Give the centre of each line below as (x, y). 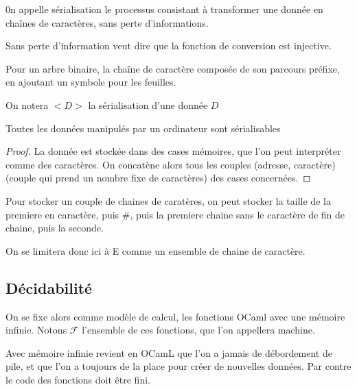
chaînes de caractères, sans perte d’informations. (107, 22)
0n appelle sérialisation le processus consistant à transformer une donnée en (164, 9)
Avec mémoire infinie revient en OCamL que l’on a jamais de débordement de (169, 352)
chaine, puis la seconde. (55, 228)
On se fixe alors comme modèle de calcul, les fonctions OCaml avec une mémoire (175, 316)
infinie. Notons (36, 330)
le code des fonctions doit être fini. (78, 379)
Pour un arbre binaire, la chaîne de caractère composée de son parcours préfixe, (173, 68)
